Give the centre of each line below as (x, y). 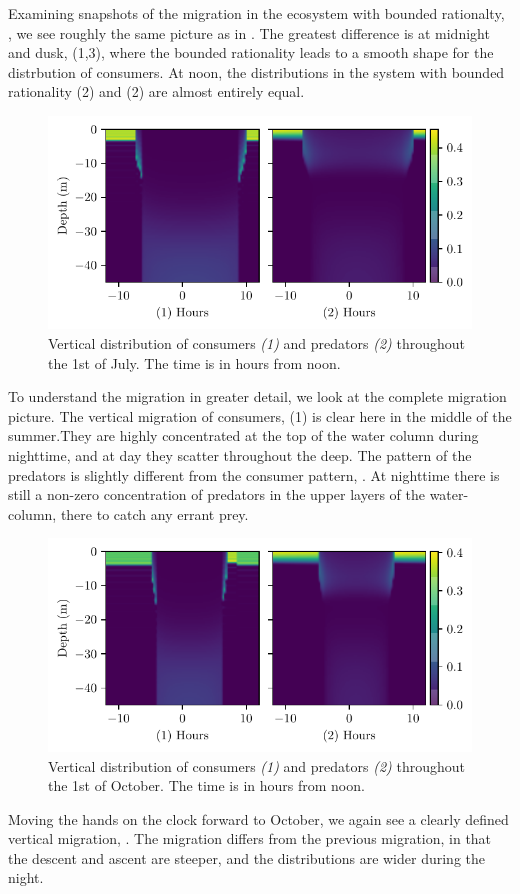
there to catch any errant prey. (154, 513)
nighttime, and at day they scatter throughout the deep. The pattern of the (240, 455)
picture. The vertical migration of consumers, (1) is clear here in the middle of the (260, 415)
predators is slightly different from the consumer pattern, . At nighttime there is (254, 474)
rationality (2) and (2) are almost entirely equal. (156, 91)
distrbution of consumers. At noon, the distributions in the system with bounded (256, 71)
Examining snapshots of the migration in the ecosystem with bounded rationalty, (256, 13)
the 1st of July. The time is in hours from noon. (194, 362)
